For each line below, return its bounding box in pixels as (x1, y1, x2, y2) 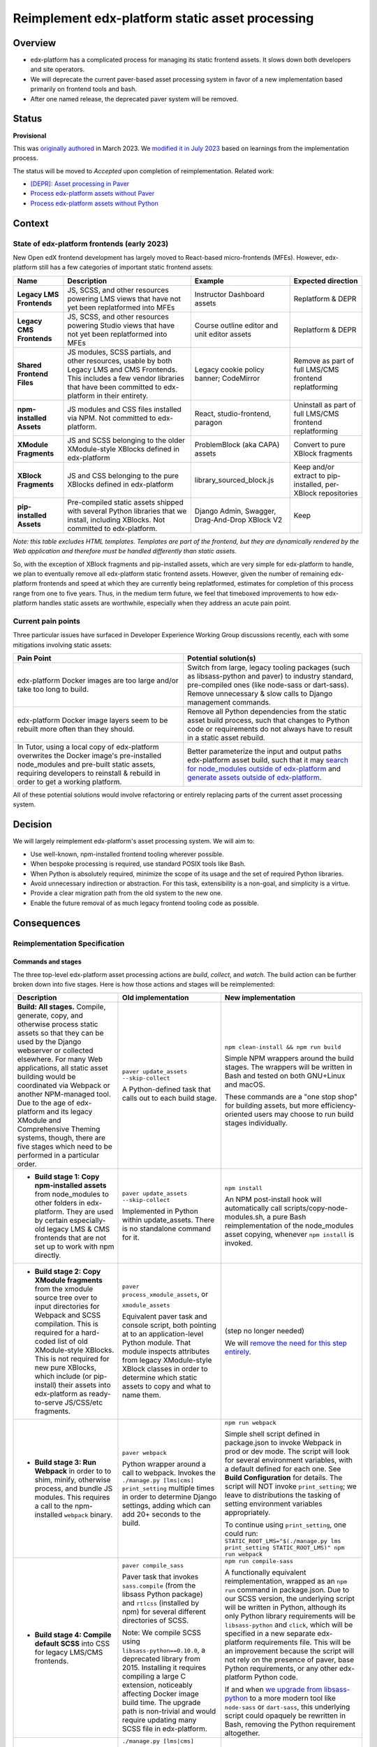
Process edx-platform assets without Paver (30, 189, 155, 198)
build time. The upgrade (122, 1698, 201, 1708)
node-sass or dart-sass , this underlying (224, 1702, 350, 1712)
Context (13, 217, 49, 229)
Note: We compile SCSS (122, 1628, 202, 1638)
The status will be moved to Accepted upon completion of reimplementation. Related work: (13, 166, 274, 175)
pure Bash (272, 1212, 306, 1222)
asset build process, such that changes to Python (187, 716, 350, 725)
